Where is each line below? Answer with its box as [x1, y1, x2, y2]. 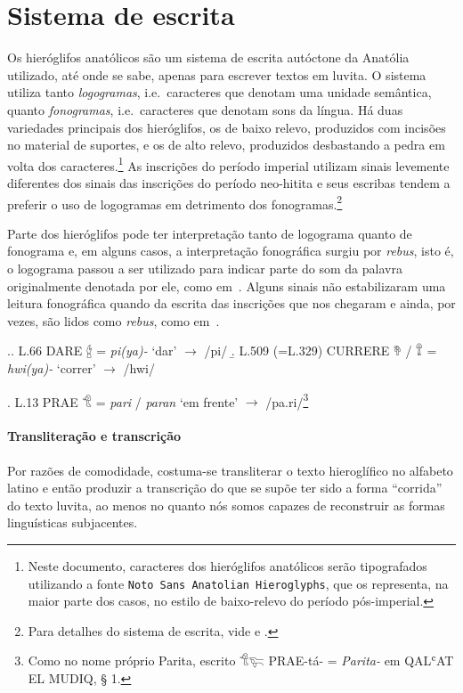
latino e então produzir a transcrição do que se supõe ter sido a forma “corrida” [7, 478, 443, 497]
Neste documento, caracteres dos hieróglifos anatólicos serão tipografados [28, 556, 427, 575]
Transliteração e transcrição [7, 427, 182, 445]
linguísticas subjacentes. [7, 513, 138, 532]
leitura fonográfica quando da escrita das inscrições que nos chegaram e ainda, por [7, 294, 456, 313]
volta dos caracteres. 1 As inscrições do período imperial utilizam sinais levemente [7, 153, 450, 175]
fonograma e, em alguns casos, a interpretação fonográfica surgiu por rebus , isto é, [7, 241, 454, 260]
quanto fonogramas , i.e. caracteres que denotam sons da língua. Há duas [7, 100, 403, 118]
